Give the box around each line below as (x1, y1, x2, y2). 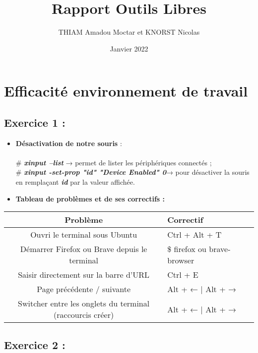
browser (167, 254, 194, 266)
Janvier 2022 (110, 43, 148, 53)
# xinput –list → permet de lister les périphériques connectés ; (15, 157, 212, 167)
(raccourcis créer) (54, 309, 114, 321)
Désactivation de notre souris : (15, 138, 122, 148)
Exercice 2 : (4, 337, 65, 352)
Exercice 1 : (4, 114, 65, 130)
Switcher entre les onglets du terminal (18, 298, 150, 309)
